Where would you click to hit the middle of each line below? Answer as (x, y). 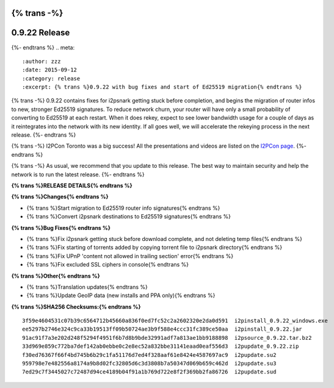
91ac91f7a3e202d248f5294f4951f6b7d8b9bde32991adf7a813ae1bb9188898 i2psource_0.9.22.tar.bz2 (167, 338)
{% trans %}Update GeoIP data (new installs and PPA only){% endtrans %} (121, 295)
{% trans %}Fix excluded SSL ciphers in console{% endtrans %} (108, 265)
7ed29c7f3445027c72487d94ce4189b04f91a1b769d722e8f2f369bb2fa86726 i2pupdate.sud (149, 372)
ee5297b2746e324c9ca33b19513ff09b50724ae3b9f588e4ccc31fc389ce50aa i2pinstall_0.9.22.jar (162, 329)
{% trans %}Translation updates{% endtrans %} (87, 287)
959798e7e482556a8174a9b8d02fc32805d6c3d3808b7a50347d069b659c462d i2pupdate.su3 (149, 364)
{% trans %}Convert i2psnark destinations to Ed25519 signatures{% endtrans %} (129, 217)
